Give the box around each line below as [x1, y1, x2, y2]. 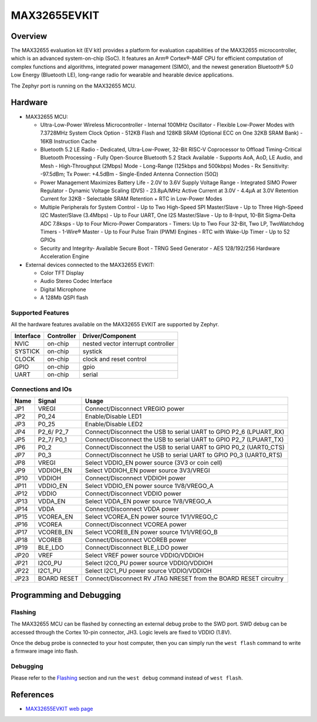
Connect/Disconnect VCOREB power [85, 536, 187, 544]
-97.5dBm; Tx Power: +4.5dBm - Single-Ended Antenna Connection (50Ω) [40, 171, 219, 178]
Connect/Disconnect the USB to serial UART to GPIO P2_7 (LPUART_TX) [85, 436, 284, 444]
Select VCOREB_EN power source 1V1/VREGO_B [85, 528, 218, 536]
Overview [11, 31, 48, 41]
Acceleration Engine [40, 253, 89, 260]
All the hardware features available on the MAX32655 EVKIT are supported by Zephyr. [11, 321, 220, 328]
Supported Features [11, 309, 70, 317]
